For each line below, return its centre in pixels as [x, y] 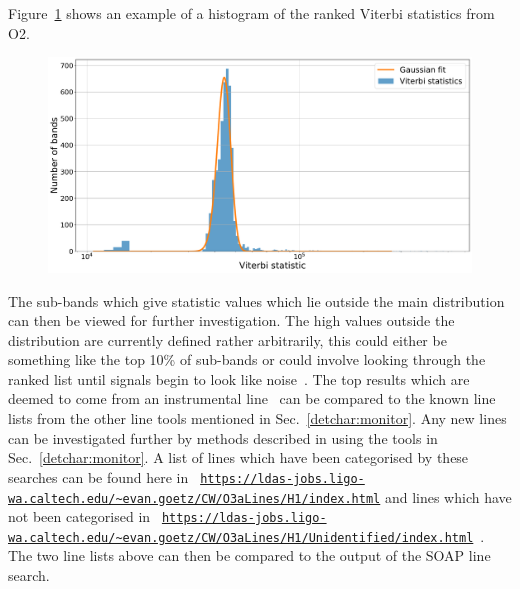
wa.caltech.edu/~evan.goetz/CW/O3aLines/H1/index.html [194, 498]
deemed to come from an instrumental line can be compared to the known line [252, 398]
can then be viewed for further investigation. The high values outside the [231, 320]
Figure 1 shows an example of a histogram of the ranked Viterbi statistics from [251, 13]
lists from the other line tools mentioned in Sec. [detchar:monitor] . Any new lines [257, 418]
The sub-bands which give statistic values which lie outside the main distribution [256, 300]
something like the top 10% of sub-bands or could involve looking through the [247, 359]
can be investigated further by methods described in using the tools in [223, 437]
